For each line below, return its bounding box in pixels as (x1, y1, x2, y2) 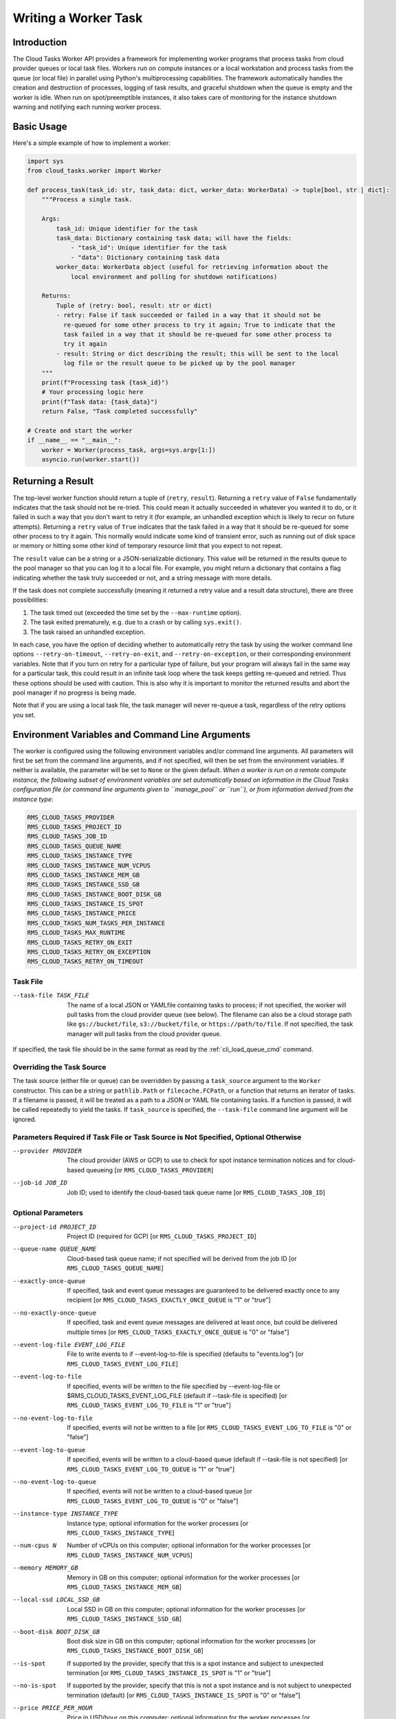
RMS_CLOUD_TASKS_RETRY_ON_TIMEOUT (27, 958, 144, 965)
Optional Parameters (12, 1208, 84, 1218)
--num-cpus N (12, 1542, 57, 1550)
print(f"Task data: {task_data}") (41, 397, 158, 406)
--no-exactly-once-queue (12, 1309, 96, 1317)
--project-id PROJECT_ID (12, 1223, 96, 1231)
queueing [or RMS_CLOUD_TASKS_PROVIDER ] (86, 1165, 214, 1174)
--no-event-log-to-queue (12, 1478, 96, 1486)
